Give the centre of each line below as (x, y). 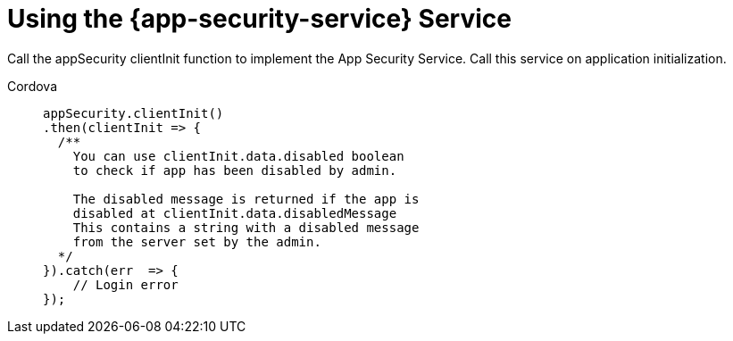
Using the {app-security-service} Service (259, 19)
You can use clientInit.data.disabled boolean (238, 156)
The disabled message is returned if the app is (246, 199)
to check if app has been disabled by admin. (235, 170)
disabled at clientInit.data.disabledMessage (235, 213)
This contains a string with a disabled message (246, 227)
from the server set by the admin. (197, 241)
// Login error (125, 284)
